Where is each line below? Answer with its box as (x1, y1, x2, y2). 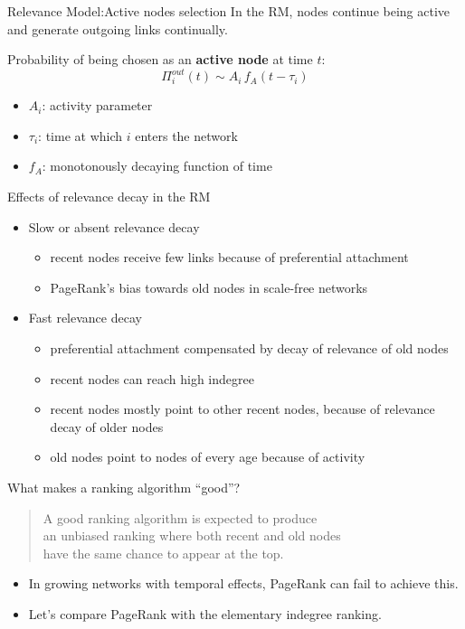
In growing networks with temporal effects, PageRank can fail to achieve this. (28, 574, 459, 593)
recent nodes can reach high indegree (50, 369, 254, 388)
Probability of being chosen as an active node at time (7, 50, 313, 69)
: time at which (38, 126, 123, 145)
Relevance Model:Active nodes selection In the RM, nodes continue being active (7, 2, 451, 20)
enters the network (135, 126, 238, 145)
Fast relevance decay (28, 308, 142, 327)
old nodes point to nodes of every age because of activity (50, 447, 365, 466)
